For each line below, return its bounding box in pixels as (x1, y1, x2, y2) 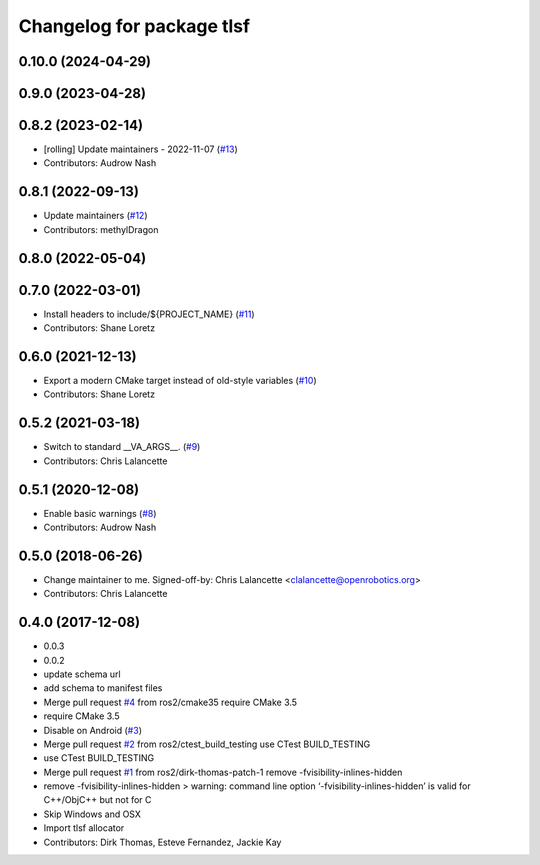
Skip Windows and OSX (43, 808, 142, 820)
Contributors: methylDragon (43, 223, 159, 235)
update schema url (43, 668, 121, 680)
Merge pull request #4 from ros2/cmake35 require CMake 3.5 (43, 696, 298, 708)
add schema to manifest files (43, 682, 163, 694)
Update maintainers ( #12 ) (43, 210, 149, 222)
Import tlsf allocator (43, 822, 125, 834)
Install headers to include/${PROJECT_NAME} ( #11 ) (43, 308, 255, 320)
